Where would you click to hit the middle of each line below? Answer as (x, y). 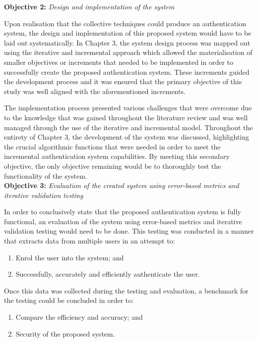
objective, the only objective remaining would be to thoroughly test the (113, 166)
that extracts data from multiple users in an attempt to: (90, 241)
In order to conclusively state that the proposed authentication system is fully (123, 212)
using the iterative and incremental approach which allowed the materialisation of (128, 52)
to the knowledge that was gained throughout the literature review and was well (126, 117)
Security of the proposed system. (65, 333)
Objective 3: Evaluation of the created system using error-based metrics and (122, 185)
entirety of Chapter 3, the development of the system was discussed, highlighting (127, 137)
